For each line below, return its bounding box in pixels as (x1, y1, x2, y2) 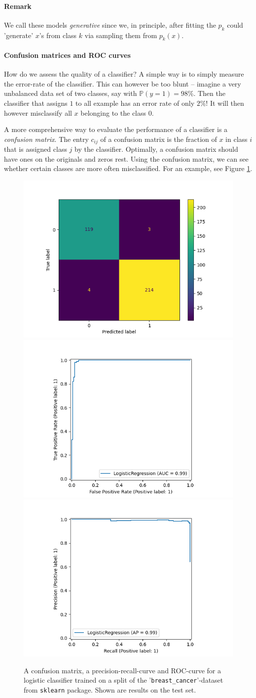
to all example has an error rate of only (75, 97, 195, 108)
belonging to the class (80, 107, 146, 118)
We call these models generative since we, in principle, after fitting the (4, 19, 216, 30)
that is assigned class (4, 144, 67, 154)
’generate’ (4, 30, 34, 40)
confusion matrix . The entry (4, 133, 89, 144)
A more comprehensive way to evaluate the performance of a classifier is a (4, 124, 228, 134)
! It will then (206, 97, 244, 108)
